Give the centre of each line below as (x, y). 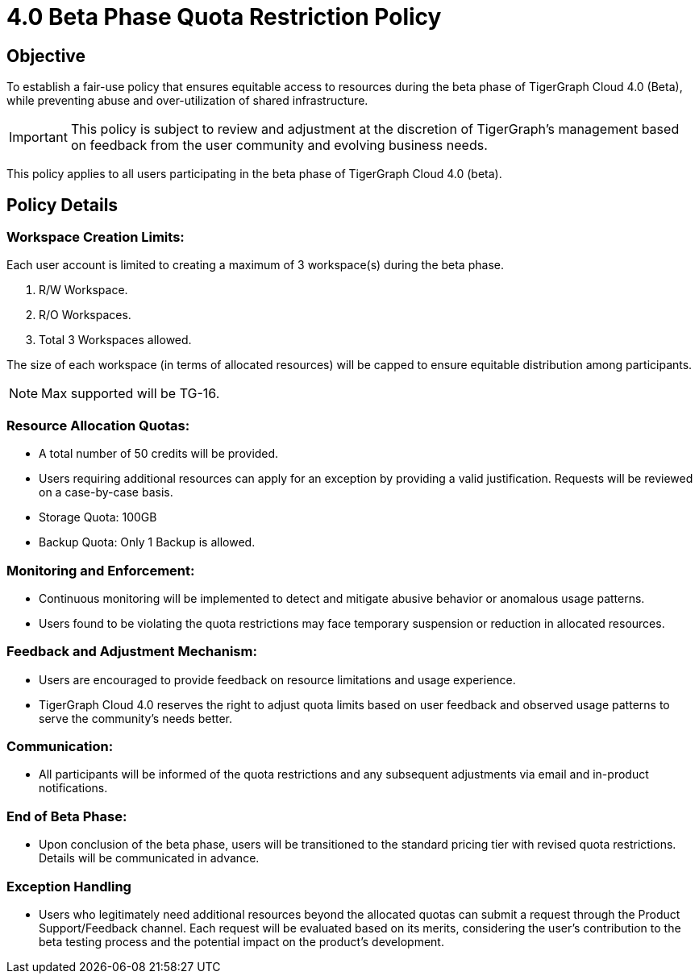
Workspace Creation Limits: (96, 237)
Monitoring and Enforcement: (101, 570)
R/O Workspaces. (85, 315)
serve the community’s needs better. (136, 718)
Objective (46, 56)
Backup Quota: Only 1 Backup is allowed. (147, 542)
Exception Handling (69, 886)
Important (38, 137)
